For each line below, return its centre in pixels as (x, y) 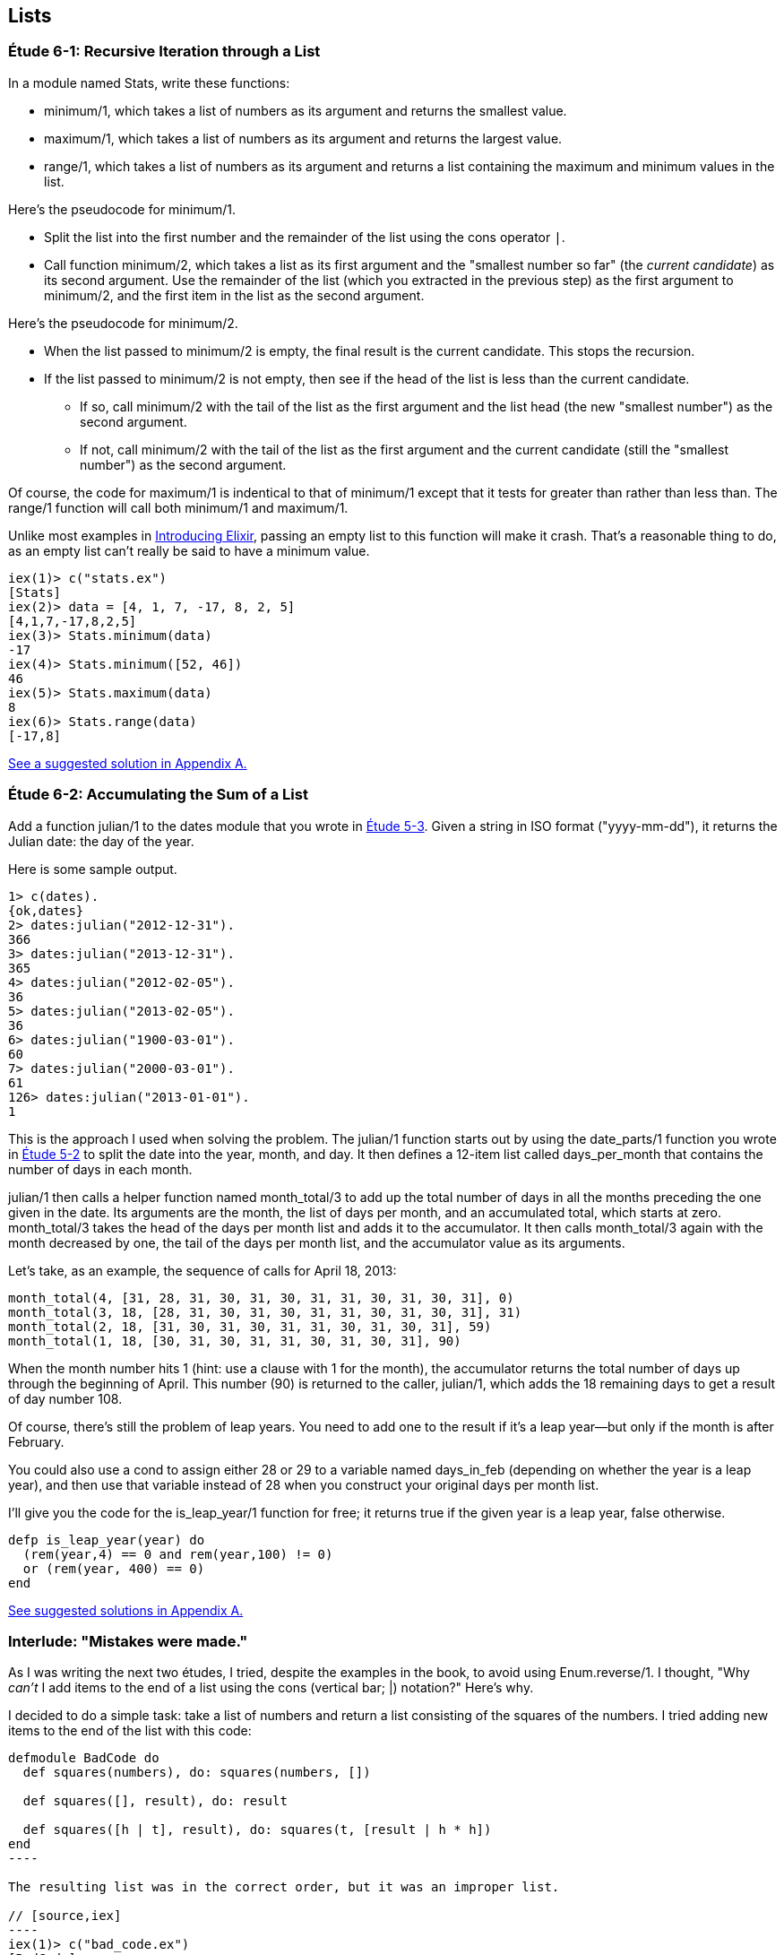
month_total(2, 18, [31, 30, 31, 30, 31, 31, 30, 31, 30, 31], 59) (250, 1326)
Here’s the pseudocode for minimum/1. (122, 209)
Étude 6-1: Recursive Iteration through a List (164, 52)
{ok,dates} (46, 910)
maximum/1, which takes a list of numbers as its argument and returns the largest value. (303, 138)
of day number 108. (65, 1398)
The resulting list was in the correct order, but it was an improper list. (284, 1887)
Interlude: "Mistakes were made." (128, 1641)
